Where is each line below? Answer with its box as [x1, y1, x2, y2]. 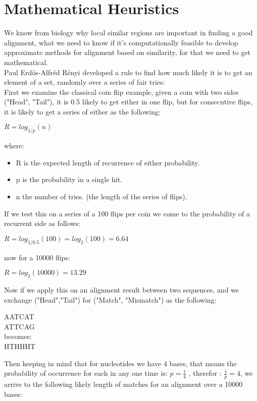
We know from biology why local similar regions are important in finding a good [4, 27, 253, 38]
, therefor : [188, 368, 222, 378]
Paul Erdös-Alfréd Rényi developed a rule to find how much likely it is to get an [4, 67, 252, 77]
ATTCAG [4, 321, 35, 331]
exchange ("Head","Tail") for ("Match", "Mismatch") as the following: [4, 294, 217, 305]
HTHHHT [4, 340, 36, 351]
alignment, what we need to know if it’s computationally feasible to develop [4, 37, 238, 47]
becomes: [4, 331, 32, 341]
